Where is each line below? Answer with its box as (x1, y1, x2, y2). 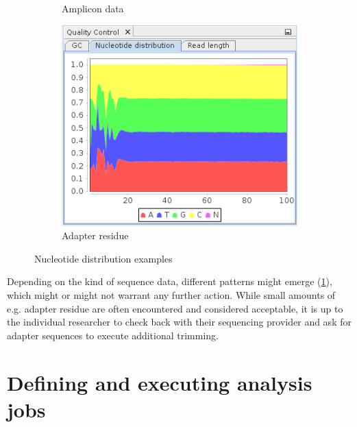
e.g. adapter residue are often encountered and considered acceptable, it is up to (7, 301, 343, 315)
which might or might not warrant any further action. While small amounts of (7, 288, 336, 302)
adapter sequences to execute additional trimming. (7, 328, 219, 342)
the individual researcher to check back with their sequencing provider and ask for (7, 315, 352, 329)
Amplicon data (62, 1, 124, 15)
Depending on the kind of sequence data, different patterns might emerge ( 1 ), (7, 274, 332, 289)
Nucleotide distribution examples (34, 251, 173, 265)
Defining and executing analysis (7, 368, 312, 396)
